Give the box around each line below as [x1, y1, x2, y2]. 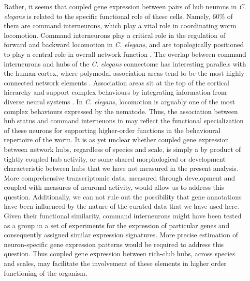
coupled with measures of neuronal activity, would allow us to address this [4, 182, 224, 192]
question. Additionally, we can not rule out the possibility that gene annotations [4, 191, 242, 201]
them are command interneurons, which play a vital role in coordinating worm [4, 20, 236, 31]
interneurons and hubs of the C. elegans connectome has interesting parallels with [4, 58, 246, 68]
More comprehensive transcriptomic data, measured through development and [4, 172, 235, 182]
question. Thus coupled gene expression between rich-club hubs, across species [4, 248, 235, 259]
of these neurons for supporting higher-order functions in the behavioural [4, 125, 221, 135]
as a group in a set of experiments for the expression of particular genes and [4, 220, 230, 230]
